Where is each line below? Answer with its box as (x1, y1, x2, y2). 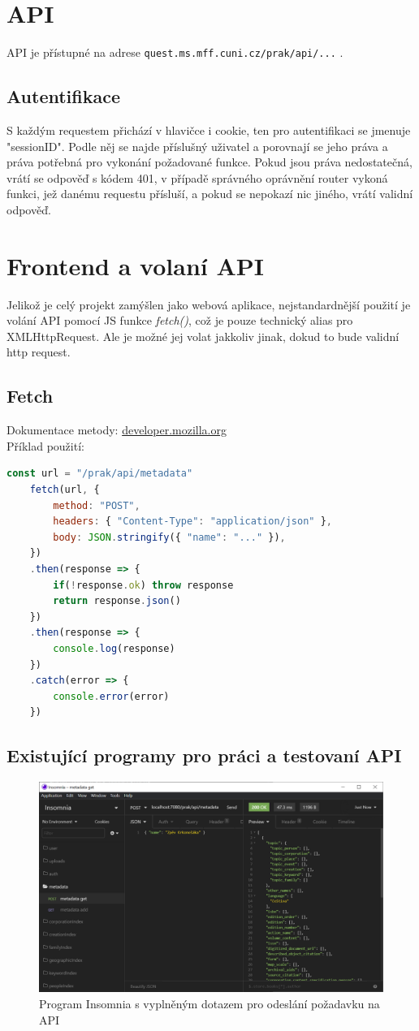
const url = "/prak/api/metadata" (6, 468, 193, 480)
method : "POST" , (53, 499, 140, 511)
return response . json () (53, 595, 181, 607)
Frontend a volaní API (6, 248, 264, 282)
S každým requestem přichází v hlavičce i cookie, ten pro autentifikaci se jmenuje (6, 121, 411, 138)
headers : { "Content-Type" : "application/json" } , (53, 515, 332, 528)
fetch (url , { (29, 484, 100, 496)
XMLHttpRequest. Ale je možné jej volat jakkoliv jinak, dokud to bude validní (6, 327, 400, 344)
